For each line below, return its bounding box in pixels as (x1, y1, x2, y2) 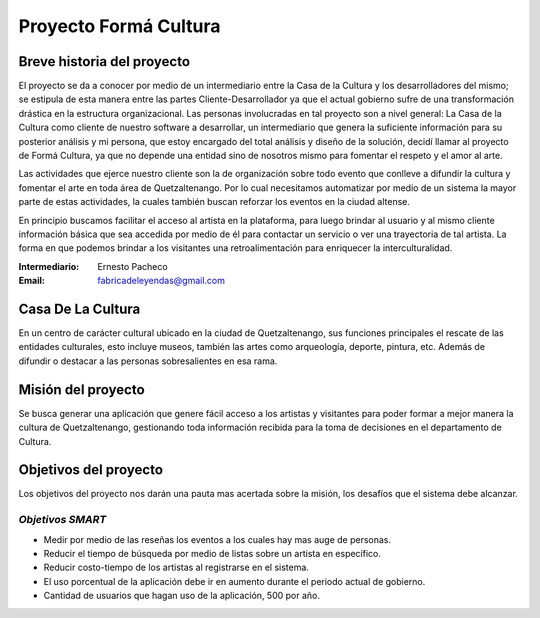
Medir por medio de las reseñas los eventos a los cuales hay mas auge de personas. (43, 533, 392, 545)
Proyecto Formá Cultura (18, 15, 221, 37)
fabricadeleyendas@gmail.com (97, 275, 225, 287)
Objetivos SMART (18, 513, 107, 527)
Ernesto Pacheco (97, 260, 169, 272)
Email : (18, 275, 45, 287)
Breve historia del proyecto (18, 53, 190, 70)
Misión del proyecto (18, 381, 145, 398)
